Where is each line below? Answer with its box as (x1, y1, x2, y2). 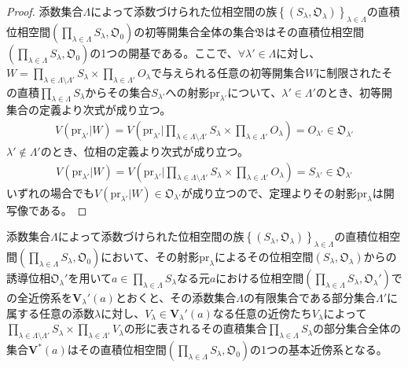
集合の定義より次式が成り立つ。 (6, 101, 171, 118)
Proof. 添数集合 (6, 3, 83, 19)
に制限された (315, 64, 382, 80)
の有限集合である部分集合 (244, 289, 376, 306)
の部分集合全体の (313, 320, 402, 337)
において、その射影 (101, 248, 200, 265)
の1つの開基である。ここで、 (90, 44, 238, 61)
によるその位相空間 (215, 248, 314, 265)
